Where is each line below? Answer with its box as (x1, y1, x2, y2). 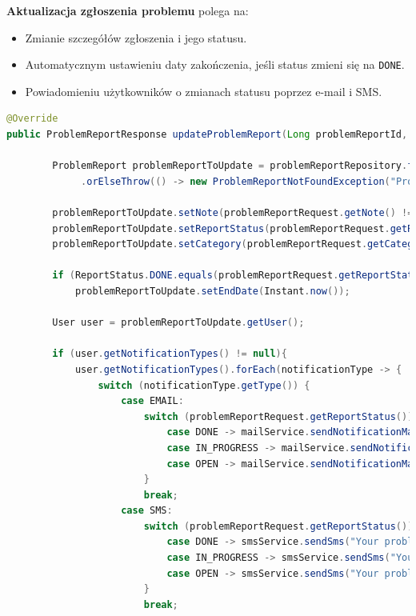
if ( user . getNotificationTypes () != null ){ (52, 348, 287, 360)
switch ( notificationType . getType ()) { (98, 379, 310, 391)
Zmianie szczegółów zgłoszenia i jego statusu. (25, 29, 247, 46)
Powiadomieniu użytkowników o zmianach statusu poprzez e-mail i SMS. (25, 82, 382, 99)
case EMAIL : (121, 395, 184, 407)
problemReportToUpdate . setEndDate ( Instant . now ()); (74, 285, 350, 297)
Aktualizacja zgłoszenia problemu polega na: (6, 2, 249, 18)
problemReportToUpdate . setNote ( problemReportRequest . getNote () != (52, 207, 414, 218)
